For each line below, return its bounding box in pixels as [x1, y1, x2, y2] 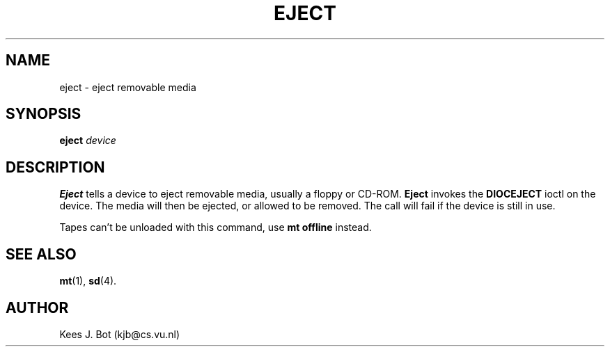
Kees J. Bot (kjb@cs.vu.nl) [59, 328, 180, 340]
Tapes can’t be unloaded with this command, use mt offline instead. [59, 221, 372, 234]
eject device [59, 134, 116, 147]
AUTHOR [6, 298, 69, 317]
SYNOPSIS [6, 105, 81, 123]
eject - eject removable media [59, 81, 196, 93]
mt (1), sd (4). [59, 275, 117, 287]
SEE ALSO [6, 245, 77, 263]
